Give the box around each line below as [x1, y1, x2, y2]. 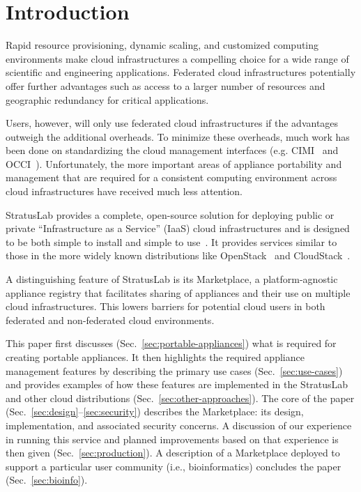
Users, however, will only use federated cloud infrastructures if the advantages [6, 116, 339, 130]
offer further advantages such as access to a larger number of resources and [6, 78, 325, 93]
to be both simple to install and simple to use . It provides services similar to [6, 234, 337, 249]
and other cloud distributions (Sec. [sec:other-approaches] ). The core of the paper [6, 390, 355, 405]
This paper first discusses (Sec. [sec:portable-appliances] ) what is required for [6, 336, 337, 351]
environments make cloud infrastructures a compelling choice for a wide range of [6, 51, 349, 66]
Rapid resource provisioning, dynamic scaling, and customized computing [6, 38, 319, 52]
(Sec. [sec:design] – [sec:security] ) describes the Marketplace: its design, [6, 404, 304, 419]
